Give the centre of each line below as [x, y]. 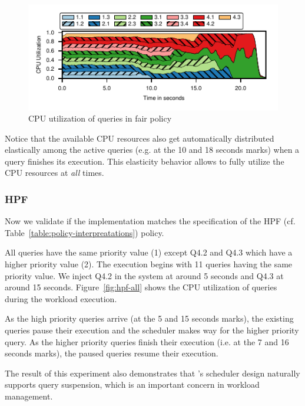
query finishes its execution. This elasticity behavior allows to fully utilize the [145, 161]
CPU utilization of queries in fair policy [100, 118]
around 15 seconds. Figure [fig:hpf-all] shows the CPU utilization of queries [141, 287]
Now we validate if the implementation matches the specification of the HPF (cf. [150, 221]
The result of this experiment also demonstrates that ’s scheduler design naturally [152, 373]
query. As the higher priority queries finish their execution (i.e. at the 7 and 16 [147, 341]
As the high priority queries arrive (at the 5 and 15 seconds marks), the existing [149, 318]
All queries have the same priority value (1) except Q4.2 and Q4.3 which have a [149, 252]
